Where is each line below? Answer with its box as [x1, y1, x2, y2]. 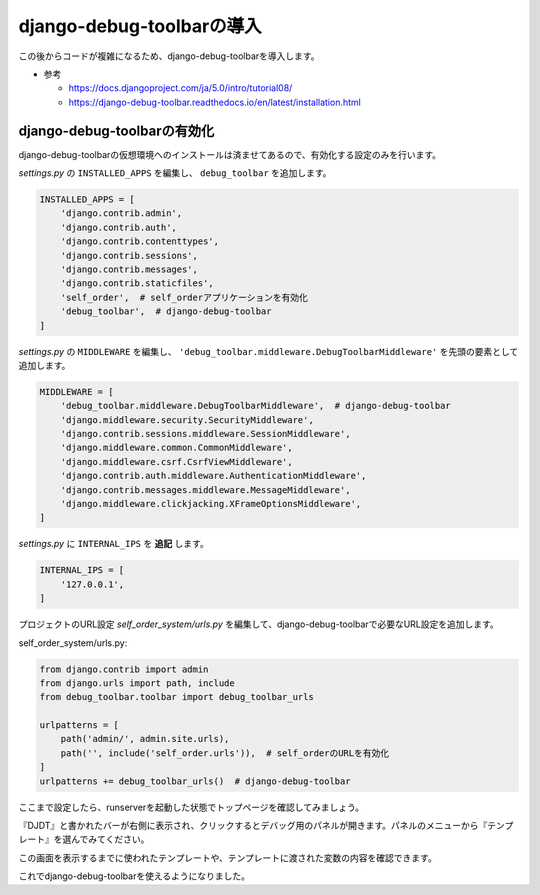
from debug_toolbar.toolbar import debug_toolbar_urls [39, 691, 314, 703]
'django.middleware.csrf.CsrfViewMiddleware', [60, 456, 294, 467]
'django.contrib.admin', [60, 208, 183, 219]
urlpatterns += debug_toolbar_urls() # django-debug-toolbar [39, 775, 351, 787]
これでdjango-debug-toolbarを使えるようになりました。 [18, 870, 250, 882]
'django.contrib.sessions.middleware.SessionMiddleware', [60, 428, 351, 440]
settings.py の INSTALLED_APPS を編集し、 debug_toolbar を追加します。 [18, 167, 332, 179]
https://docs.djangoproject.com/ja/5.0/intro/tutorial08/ [68, 82, 293, 94]
